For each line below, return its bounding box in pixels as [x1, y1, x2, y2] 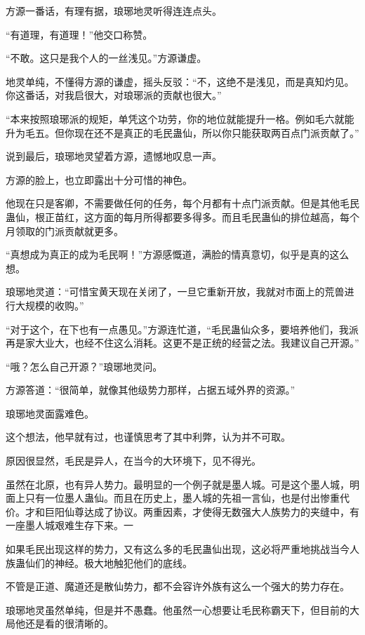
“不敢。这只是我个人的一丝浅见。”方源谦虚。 [6, 51, 207, 65]
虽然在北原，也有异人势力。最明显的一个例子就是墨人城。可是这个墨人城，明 [6, 476, 359, 491]
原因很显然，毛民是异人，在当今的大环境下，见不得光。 [6, 453, 261, 468]
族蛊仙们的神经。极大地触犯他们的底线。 [6, 555, 192, 570]
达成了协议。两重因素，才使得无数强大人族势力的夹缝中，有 [84, 504, 359, 519]
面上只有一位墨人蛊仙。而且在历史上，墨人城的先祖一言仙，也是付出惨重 [6, 490, 340, 505]
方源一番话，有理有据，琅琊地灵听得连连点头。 [6, 4, 222, 18]
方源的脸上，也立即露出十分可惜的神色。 [6, 172, 192, 187]
